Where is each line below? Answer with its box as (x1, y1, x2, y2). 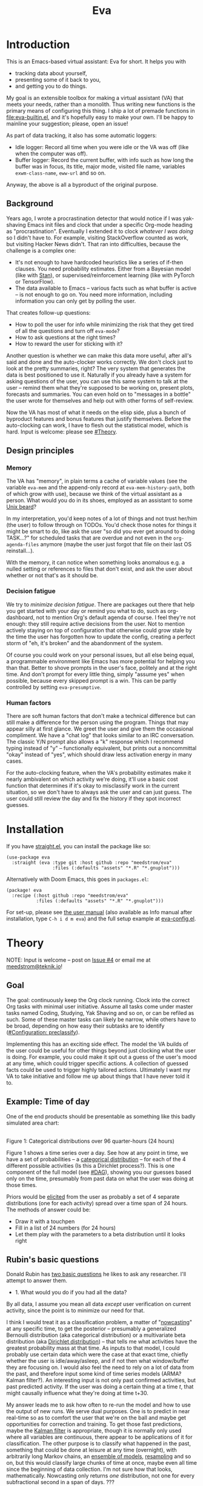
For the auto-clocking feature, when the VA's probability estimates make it (6, 769, 191, 777)
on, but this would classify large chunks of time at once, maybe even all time (6, 1459, 197, 1467)
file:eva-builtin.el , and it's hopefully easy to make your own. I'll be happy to (6, 113, 194, 121)
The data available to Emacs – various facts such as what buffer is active (15, 284, 197, 292)
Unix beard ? (6, 503, 37, 510)
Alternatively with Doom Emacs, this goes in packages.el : (6, 875, 149, 883)
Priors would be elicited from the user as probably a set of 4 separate (6, 1193, 180, 1200)
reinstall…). (6, 547, 35, 555)
